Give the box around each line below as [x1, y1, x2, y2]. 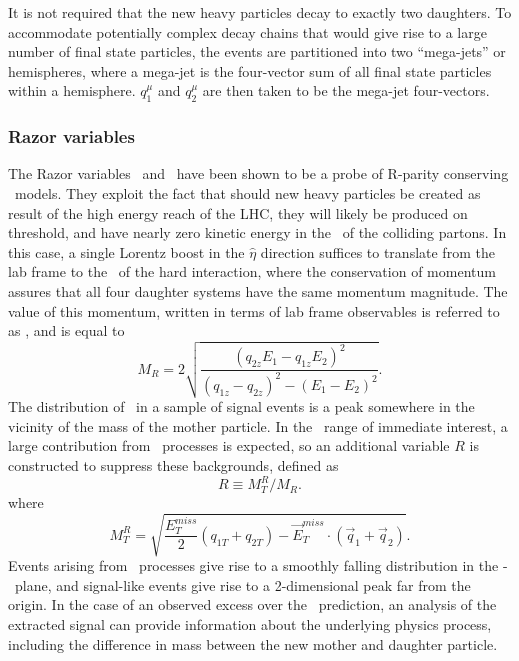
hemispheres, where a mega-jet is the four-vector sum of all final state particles [8, 60, 492, 81]
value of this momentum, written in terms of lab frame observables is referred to [8, 300, 500, 321]
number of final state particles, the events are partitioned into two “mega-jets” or [8, 41, 506, 62]
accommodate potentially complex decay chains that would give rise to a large [8, 21, 487, 42]
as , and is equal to [8, 320, 125, 341]
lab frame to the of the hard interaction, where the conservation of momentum [8, 261, 496, 282]
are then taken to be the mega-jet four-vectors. [202, 80, 490, 101]
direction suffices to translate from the [260, 241, 495, 262]
